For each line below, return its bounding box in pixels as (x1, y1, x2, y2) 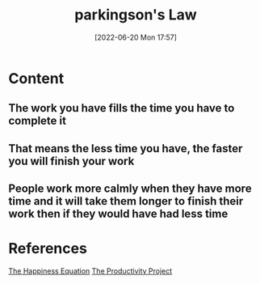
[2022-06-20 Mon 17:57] (94, 32, 178, 42)
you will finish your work (8, 154, 135, 167)
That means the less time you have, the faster (8, 142, 243, 155)
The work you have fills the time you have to (8, 101, 235, 115)
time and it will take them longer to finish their (8, 194, 244, 208)
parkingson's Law (73, 6, 198, 24)
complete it (8, 114, 67, 128)
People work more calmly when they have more (8, 182, 252, 196)
